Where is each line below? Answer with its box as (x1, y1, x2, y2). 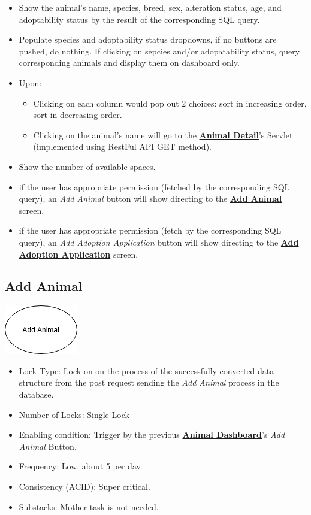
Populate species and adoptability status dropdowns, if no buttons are (19, 33, 277, 46)
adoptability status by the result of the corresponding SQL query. (19, 13, 260, 25)
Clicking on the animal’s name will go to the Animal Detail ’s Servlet (33, 128, 293, 141)
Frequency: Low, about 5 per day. (19, 460, 143, 472)
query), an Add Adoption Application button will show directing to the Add (19, 235, 299, 248)
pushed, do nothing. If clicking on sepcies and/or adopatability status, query (19, 44, 300, 57)
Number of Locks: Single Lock (19, 408, 129, 420)
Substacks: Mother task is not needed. (19, 500, 159, 513)
